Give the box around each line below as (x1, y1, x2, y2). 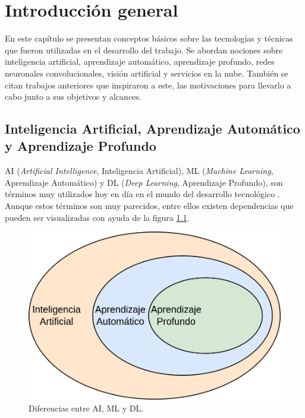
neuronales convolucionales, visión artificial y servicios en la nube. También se (5, 66, 288, 79)
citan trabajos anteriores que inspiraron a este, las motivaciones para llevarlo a (5, 78, 291, 91)
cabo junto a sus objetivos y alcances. (5, 90, 142, 103)
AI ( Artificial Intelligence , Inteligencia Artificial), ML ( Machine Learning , (5, 164, 273, 177)
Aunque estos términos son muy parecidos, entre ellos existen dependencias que (5, 199, 294, 212)
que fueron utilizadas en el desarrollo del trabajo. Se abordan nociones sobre (5, 43, 283, 56)
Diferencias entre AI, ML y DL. (29, 401, 144, 414)
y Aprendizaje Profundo (5, 137, 156, 155)
